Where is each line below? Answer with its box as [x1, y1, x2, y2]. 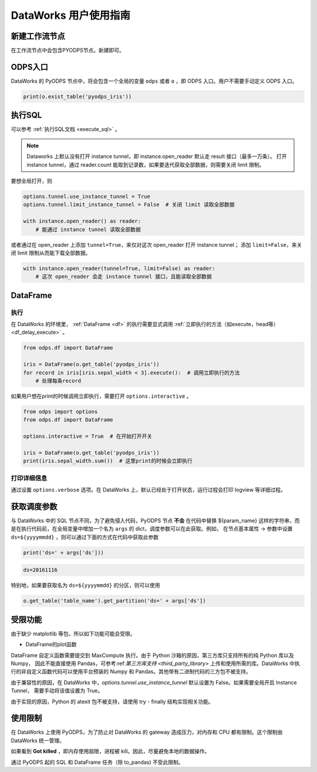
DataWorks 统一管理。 [11, 737, 65, 744]
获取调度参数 [11, 501, 58, 511]
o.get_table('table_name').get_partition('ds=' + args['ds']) [23, 598, 206, 605]
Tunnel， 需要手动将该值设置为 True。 [11, 687, 103, 694]
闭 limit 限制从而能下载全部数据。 [11, 249, 91, 256]
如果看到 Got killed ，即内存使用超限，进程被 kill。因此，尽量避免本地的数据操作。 [11, 748, 210, 755]
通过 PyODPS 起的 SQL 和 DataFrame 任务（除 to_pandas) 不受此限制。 [11, 758, 184, 766]
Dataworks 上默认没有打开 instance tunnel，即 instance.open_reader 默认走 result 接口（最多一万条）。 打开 [26, 153, 287, 160]
